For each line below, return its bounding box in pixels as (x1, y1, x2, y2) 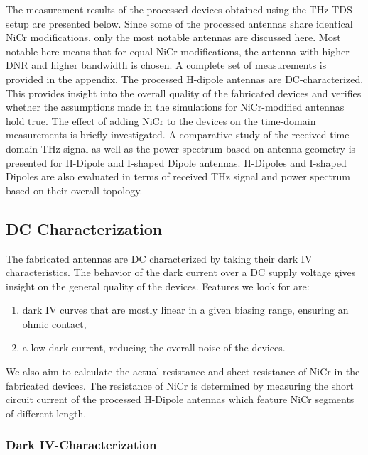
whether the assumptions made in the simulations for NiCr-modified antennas (6, 99, 345, 114)
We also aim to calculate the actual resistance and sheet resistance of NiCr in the (6, 364, 360, 379)
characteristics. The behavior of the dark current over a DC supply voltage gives (6, 265, 356, 280)
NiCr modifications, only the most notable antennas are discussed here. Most (6, 30, 341, 45)
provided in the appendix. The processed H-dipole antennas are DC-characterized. (6, 71, 364, 86)
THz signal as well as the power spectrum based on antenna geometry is (40, 141, 356, 155)
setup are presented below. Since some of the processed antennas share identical (6, 16, 353, 31)
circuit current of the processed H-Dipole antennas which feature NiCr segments (6, 392, 355, 407)
